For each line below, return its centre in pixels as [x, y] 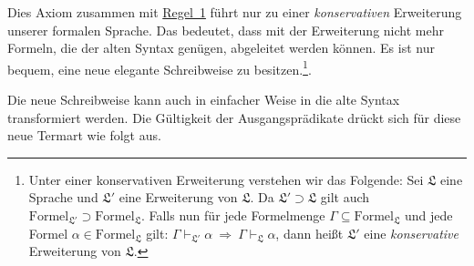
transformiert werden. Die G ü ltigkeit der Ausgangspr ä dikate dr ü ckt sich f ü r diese [234, 117]
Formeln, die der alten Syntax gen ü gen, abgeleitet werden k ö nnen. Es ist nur [221, 48]
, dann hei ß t [309, 233]
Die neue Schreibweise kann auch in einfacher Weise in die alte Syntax [204, 100]
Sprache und [63, 197]
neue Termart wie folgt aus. [84, 135]
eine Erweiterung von [178, 197]
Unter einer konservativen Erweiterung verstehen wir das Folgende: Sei [226, 179]
